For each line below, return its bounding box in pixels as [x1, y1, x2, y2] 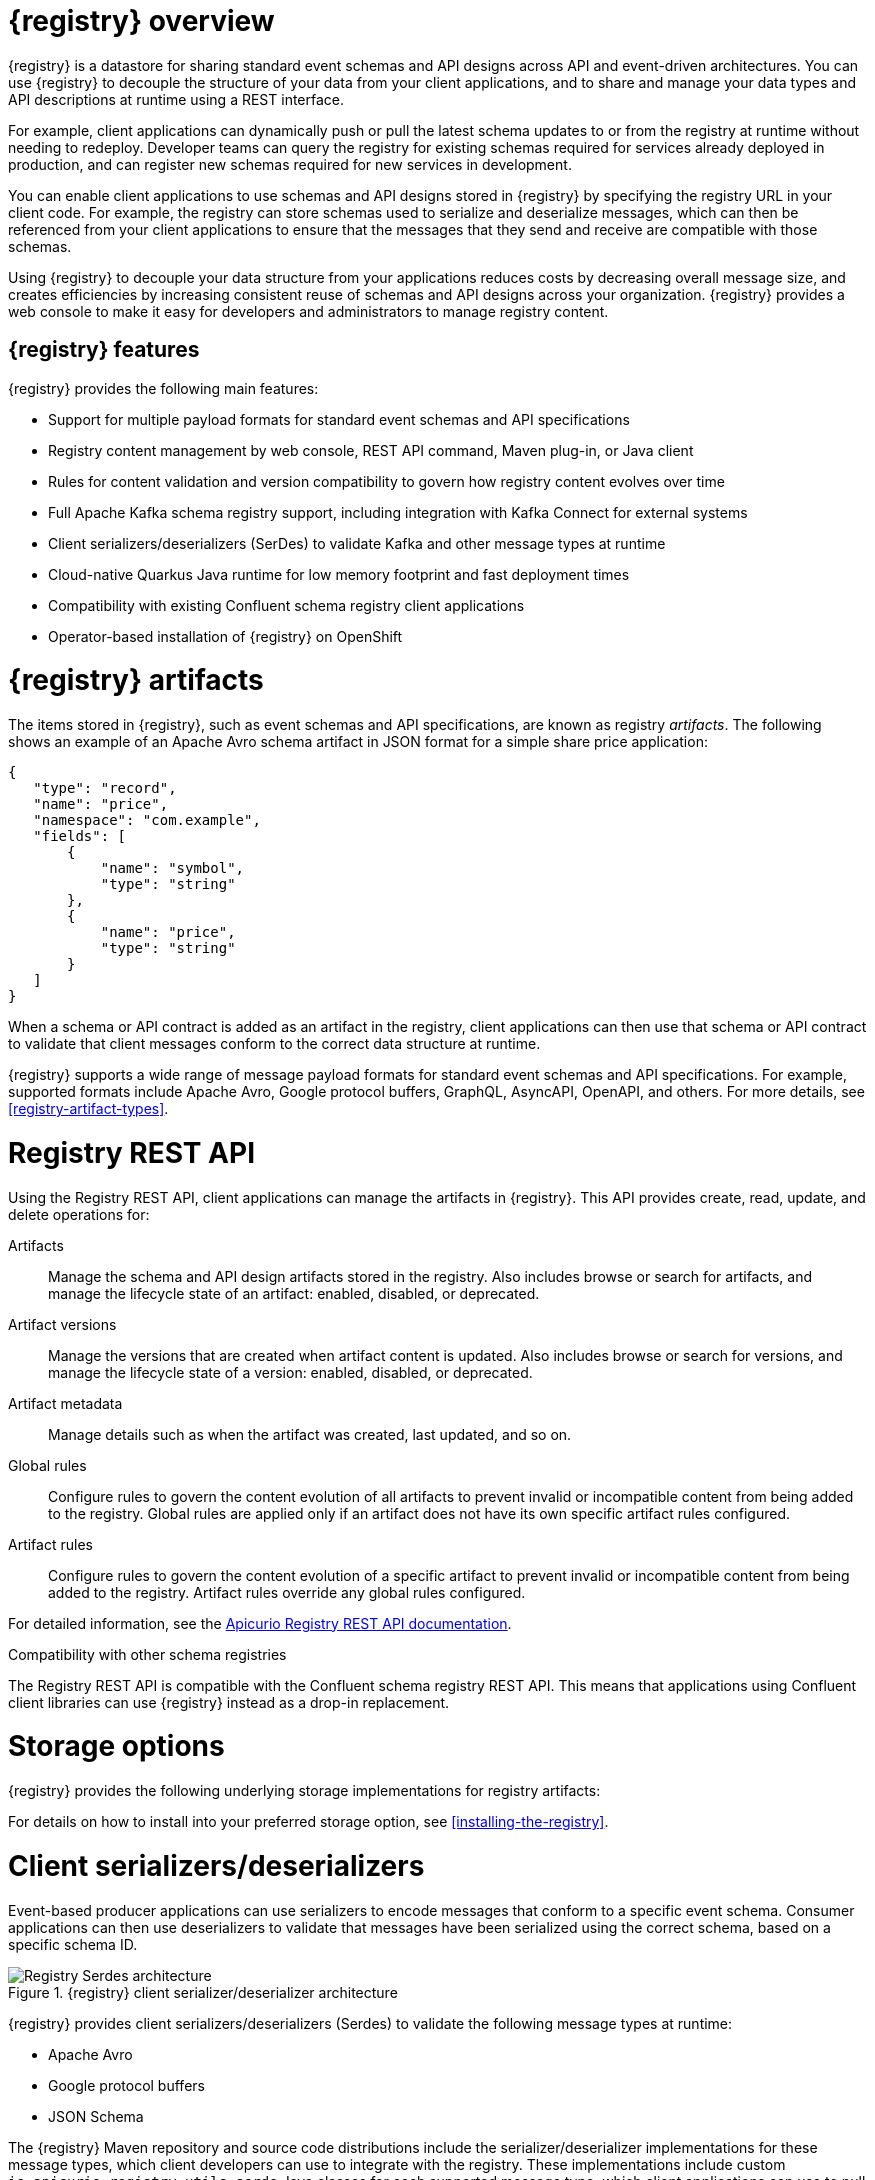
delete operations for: [8, 1205, 150, 1223]
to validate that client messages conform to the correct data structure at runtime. [8, 1035, 541, 1053]
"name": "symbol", [100, 860, 245, 877]
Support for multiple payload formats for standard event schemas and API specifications [48, 410, 630, 428]
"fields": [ [33, 828, 127, 845]
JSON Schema [48, 2107, 144, 2125]
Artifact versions [8, 1315, 117, 1333]
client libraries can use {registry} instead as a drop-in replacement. [8, 1693, 450, 1711]
